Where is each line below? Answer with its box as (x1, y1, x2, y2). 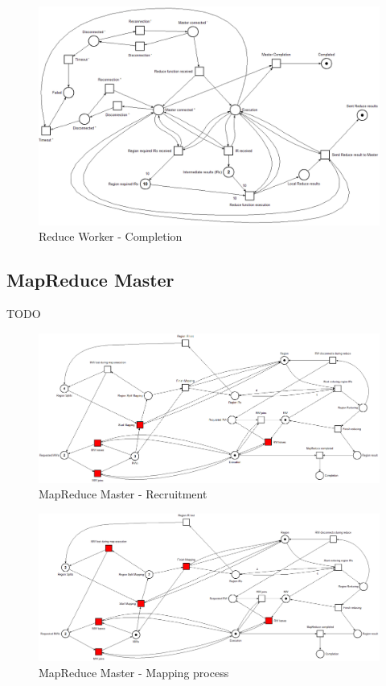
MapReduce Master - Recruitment (39, 486, 207, 502)
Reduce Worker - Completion (39, 228, 183, 245)
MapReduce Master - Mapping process (39, 663, 229, 680)
